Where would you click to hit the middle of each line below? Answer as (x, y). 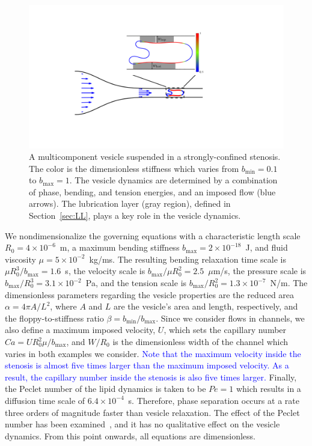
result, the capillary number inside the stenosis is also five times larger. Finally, (151, 377)
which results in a (268, 389)
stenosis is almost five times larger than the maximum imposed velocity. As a (147, 365)
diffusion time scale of (45, 400)
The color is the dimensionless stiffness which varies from (134, 168)
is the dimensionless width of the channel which (200, 341)
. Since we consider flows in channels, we (230, 318)
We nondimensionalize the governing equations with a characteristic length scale (153, 235)
